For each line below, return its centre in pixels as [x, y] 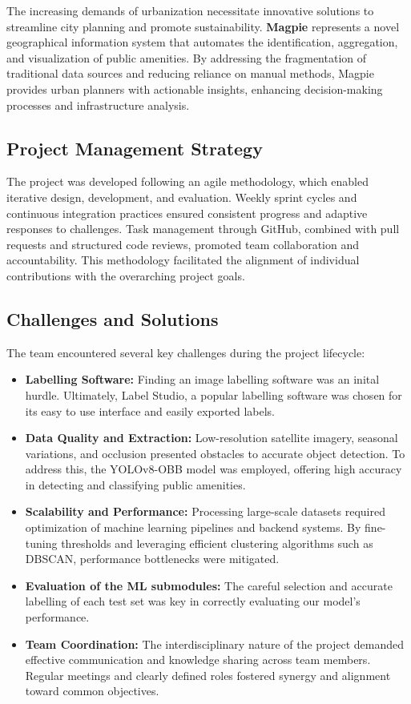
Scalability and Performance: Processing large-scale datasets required [205, 511]
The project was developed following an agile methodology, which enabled [188, 181]
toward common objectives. [92, 691]
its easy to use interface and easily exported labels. [150, 410]
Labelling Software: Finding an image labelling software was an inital [202, 379]
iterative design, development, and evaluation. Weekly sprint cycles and [182, 197]
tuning [41, 543]
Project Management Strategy [135, 148]
